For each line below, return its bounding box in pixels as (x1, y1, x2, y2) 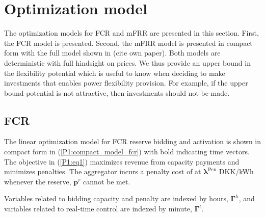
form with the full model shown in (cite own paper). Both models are (4, 47, 221, 58)
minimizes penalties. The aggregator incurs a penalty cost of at (4, 166, 201, 177)
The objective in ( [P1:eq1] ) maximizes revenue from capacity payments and (4, 156, 240, 167)
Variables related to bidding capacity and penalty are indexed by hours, (4, 193, 228, 204)
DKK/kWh (219, 166, 254, 177)
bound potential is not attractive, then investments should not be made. (4, 87, 230, 98)
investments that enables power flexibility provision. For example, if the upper (4, 77, 248, 88)
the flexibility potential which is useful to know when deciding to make (4, 67, 225, 78)
